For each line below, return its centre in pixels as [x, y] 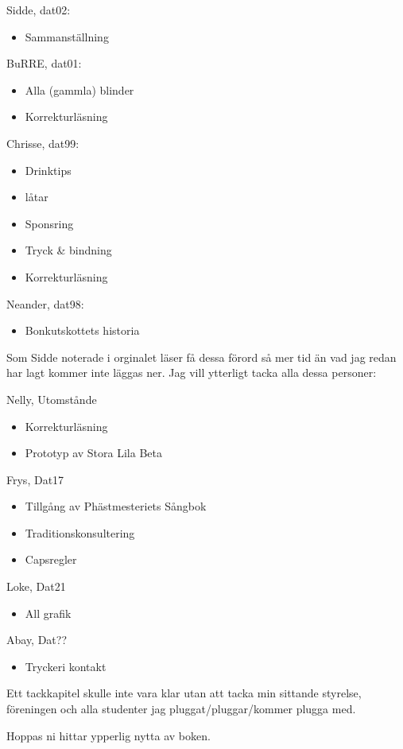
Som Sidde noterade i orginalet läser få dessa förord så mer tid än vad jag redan [201, 357]
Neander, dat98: [45, 303]
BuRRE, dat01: [44, 63]
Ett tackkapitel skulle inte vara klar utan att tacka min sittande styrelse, [184, 693]
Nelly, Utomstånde [52, 399]
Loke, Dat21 [36, 586]
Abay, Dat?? [37, 640]
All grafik [48, 613]
